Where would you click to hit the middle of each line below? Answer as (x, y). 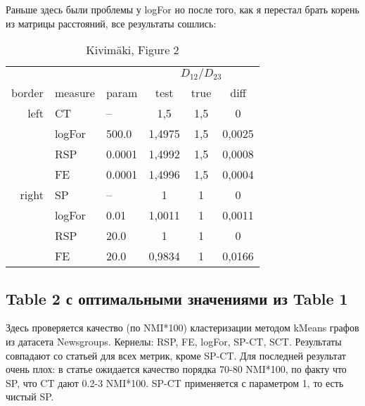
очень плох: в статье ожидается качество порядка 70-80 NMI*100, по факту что (176, 369)
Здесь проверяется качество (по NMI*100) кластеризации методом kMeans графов (182, 328)
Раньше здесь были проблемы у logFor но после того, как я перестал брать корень (182, 9)
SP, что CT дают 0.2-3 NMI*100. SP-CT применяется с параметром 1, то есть (175, 382)
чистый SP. (30, 397)
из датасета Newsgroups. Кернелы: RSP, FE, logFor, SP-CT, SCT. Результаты (174, 341)
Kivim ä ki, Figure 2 (133, 50)
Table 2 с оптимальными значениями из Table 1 (177, 298)
